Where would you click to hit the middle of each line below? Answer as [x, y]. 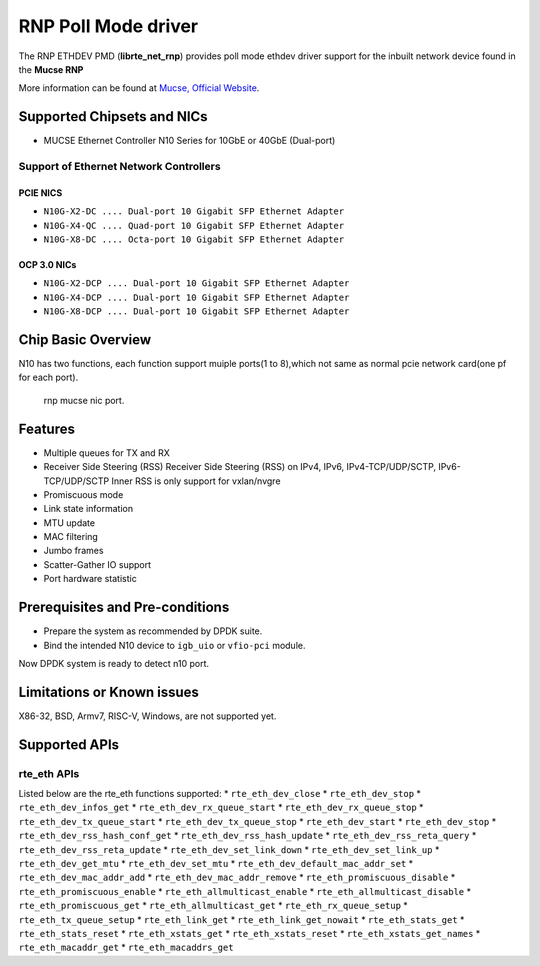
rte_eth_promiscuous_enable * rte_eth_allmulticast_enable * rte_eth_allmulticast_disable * [245, 891]
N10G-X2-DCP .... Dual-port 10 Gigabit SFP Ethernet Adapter [196, 283]
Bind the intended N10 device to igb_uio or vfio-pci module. [174, 645]
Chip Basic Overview [85, 339]
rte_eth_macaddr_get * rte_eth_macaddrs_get [126, 947]
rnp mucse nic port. [84, 400]
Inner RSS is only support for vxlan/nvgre [196, 481]
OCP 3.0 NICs [47, 264]
